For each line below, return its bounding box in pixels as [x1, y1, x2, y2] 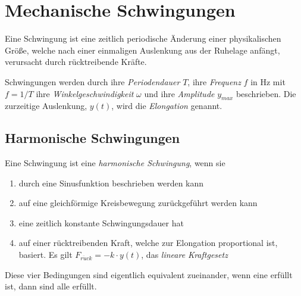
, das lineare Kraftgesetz [141, 248, 228, 261]
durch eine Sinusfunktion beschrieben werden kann [18, 176, 204, 189]
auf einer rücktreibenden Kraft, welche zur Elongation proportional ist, [18, 236, 278, 249]
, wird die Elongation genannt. [111, 99, 222, 112]
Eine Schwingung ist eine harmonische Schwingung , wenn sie [5, 157, 225, 169]
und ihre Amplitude [144, 87, 215, 99]
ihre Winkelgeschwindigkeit [36, 87, 134, 99]
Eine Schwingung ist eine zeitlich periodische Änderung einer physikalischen [5, 32, 281, 45]
